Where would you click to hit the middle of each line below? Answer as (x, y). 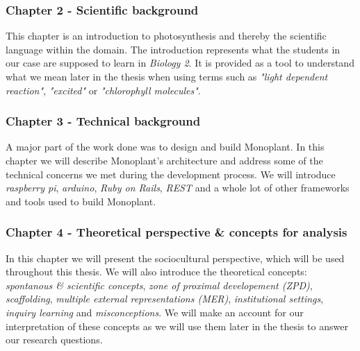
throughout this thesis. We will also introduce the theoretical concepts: (156, 272)
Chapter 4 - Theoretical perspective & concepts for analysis (177, 232)
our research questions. (54, 340)
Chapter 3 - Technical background (103, 121)
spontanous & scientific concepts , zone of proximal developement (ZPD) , (159, 285)
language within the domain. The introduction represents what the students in (173, 49)
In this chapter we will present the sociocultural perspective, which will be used (175, 258)
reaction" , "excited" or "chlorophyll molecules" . (103, 90)
